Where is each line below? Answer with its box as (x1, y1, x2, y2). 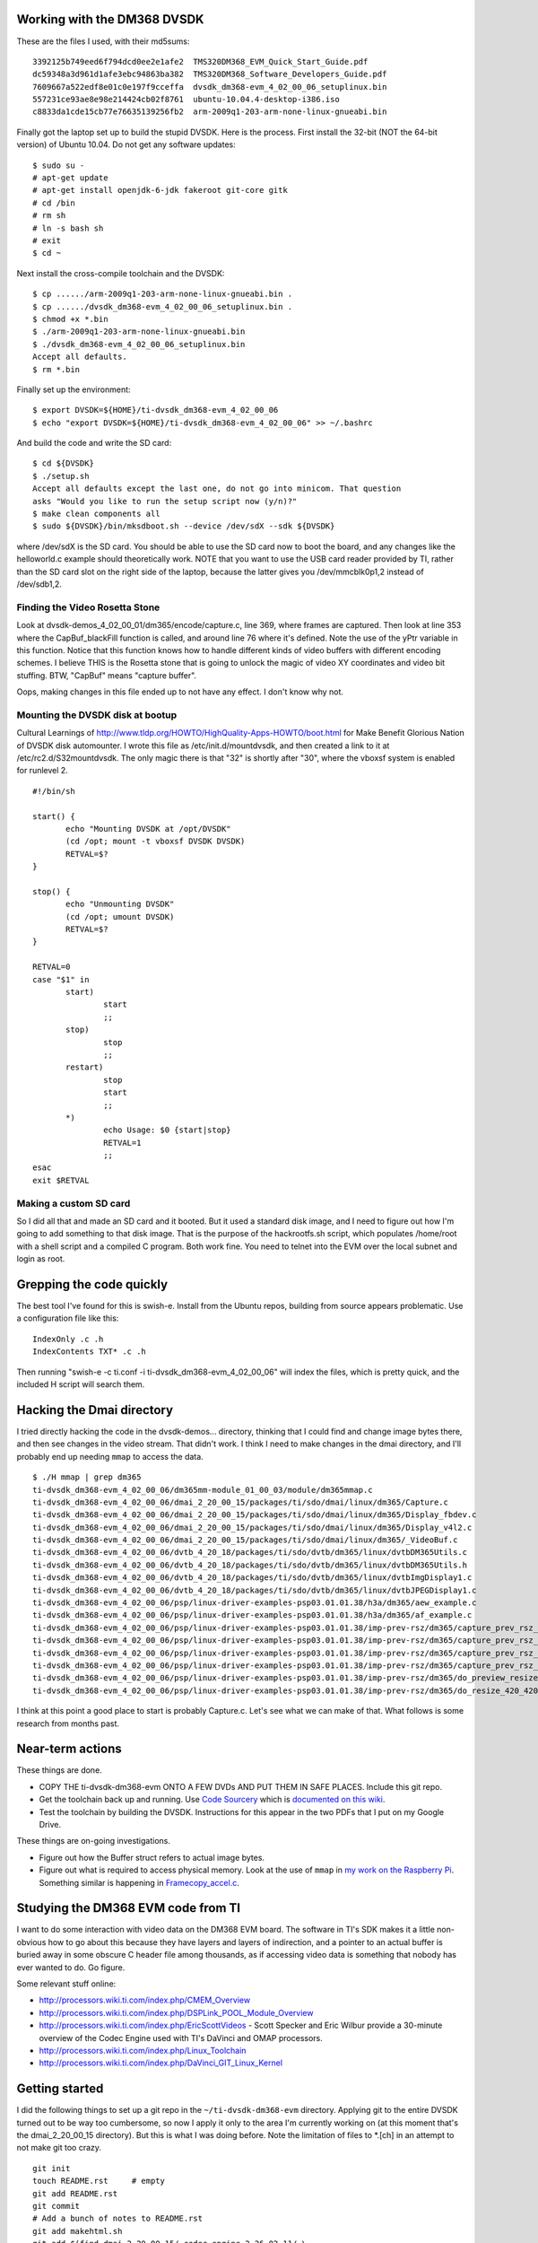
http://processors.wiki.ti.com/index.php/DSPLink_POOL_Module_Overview (39, 2007, 314, 2018)
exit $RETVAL (32, 1175, 90, 1185)
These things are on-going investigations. (16, 1836, 170, 1846)
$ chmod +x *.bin (32, 314, 108, 324)
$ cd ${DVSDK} (32, 458, 94, 468)
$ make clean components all (32, 509, 161, 519)
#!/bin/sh (32, 786, 75, 796)
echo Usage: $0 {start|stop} (103, 1125, 232, 1135)
